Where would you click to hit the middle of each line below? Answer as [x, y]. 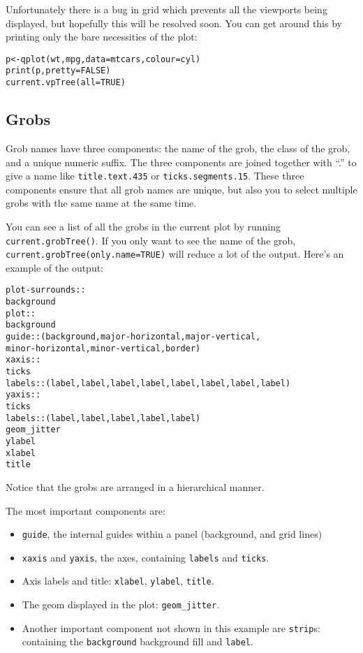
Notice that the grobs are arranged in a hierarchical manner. [135, 486]
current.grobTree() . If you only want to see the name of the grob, [151, 240]
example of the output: [55, 267]
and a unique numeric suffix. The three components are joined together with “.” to [181, 162]
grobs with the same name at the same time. [101, 203]
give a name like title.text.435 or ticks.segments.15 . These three [155, 176]
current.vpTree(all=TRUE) [66, 83]
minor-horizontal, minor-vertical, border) [103, 348]
